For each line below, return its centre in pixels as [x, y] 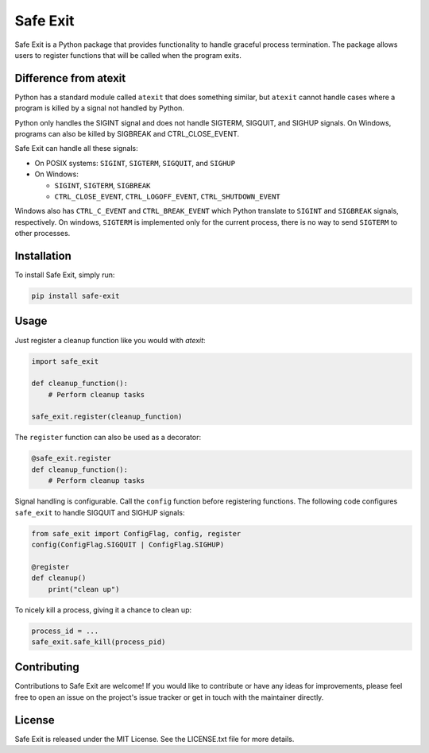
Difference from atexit [70, 78]
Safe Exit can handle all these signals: [76, 149]
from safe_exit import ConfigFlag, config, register [136, 533]
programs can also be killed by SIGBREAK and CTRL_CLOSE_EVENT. [127, 134]
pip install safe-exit [75, 296]
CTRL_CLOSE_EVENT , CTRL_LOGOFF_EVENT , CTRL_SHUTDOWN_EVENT [168, 196]
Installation [43, 255]
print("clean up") [84, 589]
